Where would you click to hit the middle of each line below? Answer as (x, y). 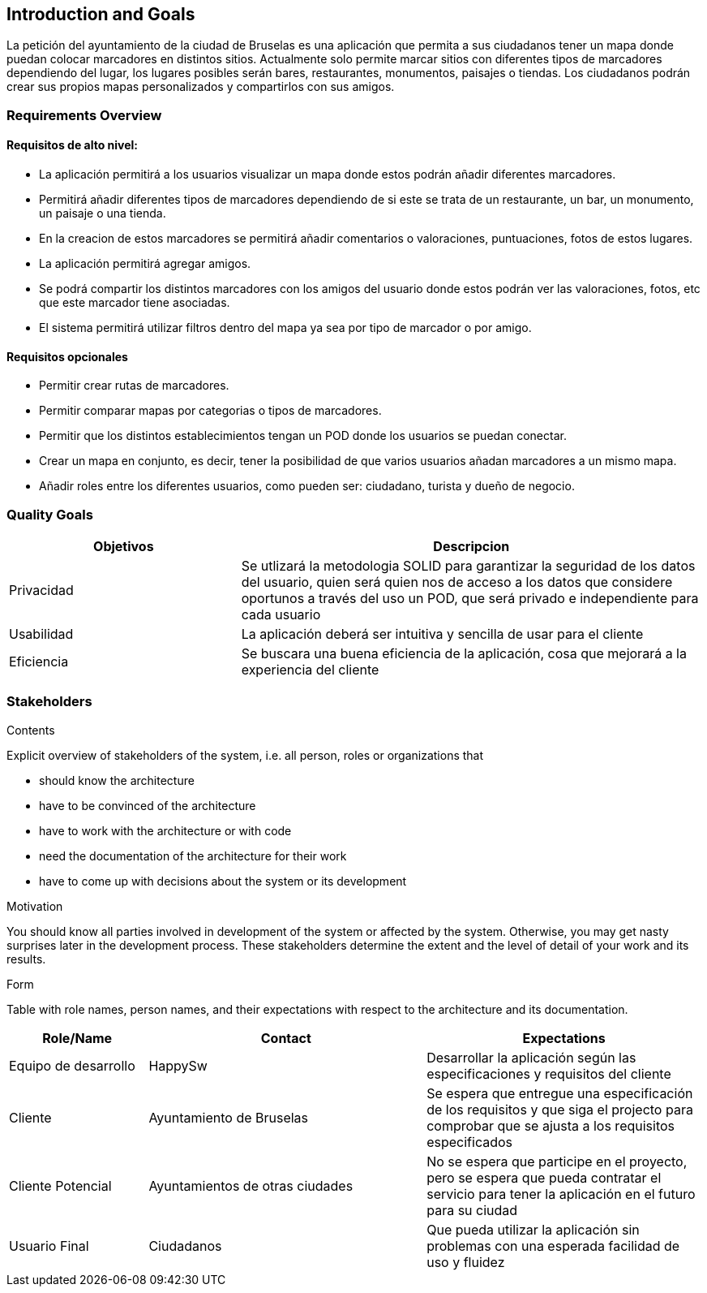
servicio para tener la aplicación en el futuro (561, 1194)
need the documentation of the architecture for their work (193, 856)
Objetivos (124, 546)
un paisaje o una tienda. (103, 213)
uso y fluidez (466, 1262)
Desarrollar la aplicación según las (531, 1057)
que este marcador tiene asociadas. (135, 303)
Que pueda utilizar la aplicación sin (533, 1229)
